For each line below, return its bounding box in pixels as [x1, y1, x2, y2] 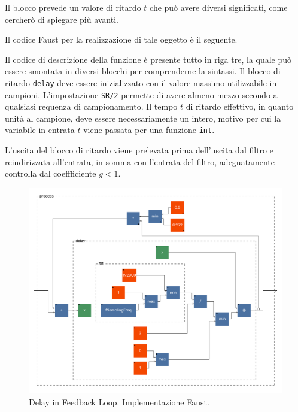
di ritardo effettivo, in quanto [186, 100, 294, 113]
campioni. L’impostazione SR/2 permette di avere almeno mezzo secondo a [5, 88, 278, 101]
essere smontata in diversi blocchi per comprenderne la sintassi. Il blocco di [5, 65, 281, 77]
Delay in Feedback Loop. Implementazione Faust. [29, 395, 209, 408]
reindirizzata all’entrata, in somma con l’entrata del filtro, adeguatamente [5, 155, 275, 168]
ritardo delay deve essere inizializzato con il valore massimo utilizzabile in [5, 76, 277, 89]
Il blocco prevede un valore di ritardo [5, 1, 141, 13]
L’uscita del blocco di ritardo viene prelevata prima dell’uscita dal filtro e [5, 144, 273, 156]
